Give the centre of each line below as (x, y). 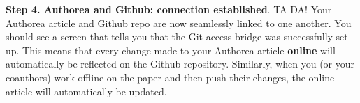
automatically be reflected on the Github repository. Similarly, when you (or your (180, 64)
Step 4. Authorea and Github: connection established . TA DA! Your (169, 9)
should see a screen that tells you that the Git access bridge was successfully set (177, 37)
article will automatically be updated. (86, 91)
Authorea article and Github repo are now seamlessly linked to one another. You (179, 23)
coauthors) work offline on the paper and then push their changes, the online (170, 77)
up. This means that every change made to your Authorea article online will (171, 50)
